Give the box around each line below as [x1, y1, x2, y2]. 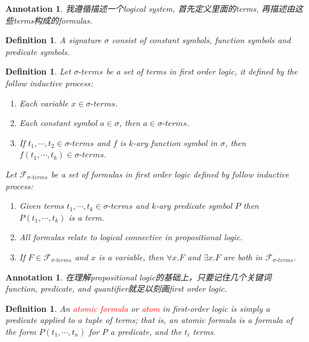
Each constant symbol [19, 117, 97, 129]
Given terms [19, 199, 64, 212]
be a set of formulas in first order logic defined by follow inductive [51, 167, 289, 180]
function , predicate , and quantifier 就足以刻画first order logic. [5, 282, 227, 295]
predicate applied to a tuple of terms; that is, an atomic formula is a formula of [5, 314, 292, 326]
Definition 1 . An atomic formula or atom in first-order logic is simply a [5, 302, 270, 314]
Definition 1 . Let [5, 65, 71, 78]
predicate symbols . [5, 45, 70, 57]
